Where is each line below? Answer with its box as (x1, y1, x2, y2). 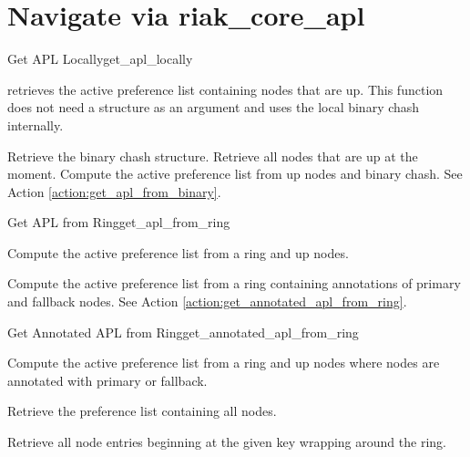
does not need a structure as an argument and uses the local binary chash (7, 98, 420, 117)
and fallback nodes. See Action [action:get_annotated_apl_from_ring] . (7, 292, 407, 311)
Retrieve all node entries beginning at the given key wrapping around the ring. (7, 432, 446, 452)
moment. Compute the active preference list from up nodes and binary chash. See (7, 164, 463, 183)
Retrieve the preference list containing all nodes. (7, 401, 277, 421)
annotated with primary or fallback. (7, 370, 208, 389)
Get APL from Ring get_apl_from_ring (7, 213, 230, 232)
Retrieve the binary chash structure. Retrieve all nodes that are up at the (7, 146, 418, 165)
